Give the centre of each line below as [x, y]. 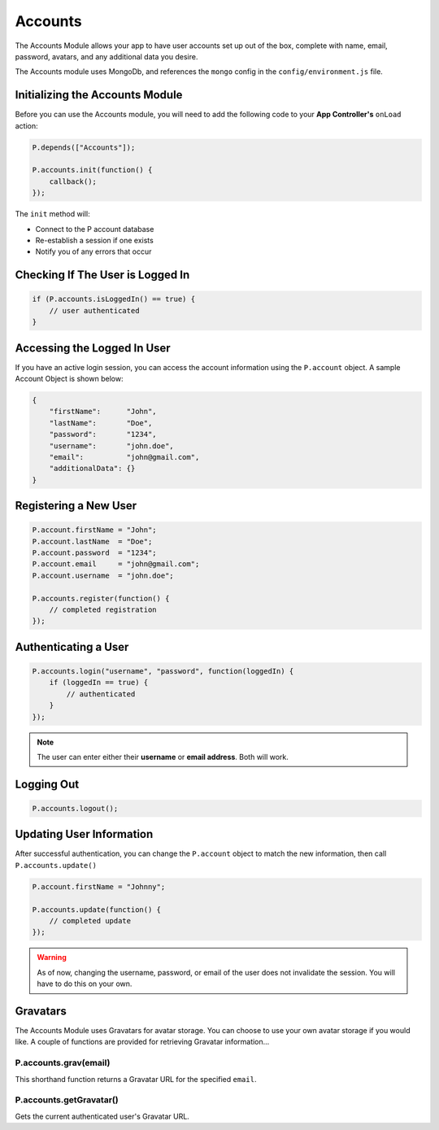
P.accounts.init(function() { [92, 170]
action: [26, 125]
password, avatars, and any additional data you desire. [106, 56]
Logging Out [47, 784]
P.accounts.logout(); [75, 808]
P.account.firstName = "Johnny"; [99, 886]
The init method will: [52, 214]
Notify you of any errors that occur [93, 251]
